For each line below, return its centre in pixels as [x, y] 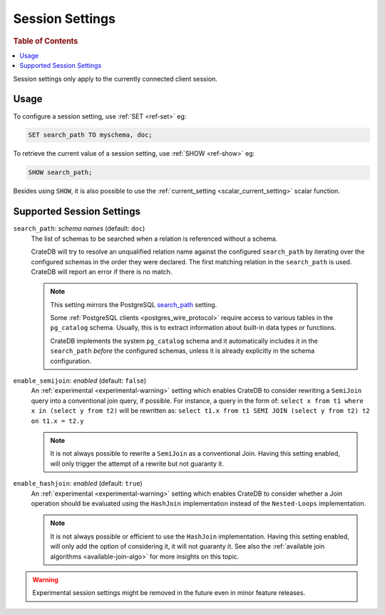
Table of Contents [46, 41]
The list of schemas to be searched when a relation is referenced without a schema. [154, 239]
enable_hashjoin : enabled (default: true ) [78, 484]
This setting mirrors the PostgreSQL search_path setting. [134, 304]
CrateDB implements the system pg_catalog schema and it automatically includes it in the [184, 341]
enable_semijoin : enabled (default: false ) [80, 381]
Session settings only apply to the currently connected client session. [115, 79]
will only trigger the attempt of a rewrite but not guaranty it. [137, 464]
